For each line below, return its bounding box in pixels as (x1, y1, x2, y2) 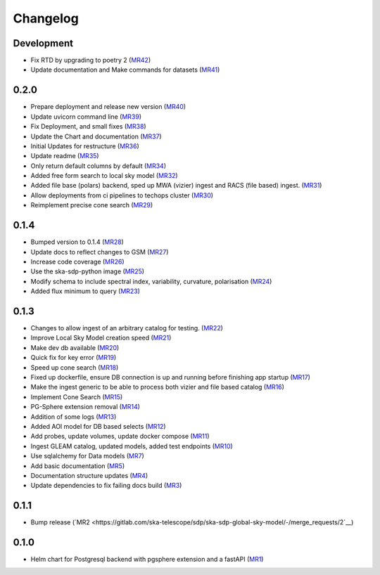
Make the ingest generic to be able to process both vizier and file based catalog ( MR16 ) (30, 383, 285, 392)
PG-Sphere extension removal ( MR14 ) (30, 403, 141, 411)
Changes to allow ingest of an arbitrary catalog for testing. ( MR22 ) (30, 324, 223, 332)
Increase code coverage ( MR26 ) (30, 257, 125, 266)
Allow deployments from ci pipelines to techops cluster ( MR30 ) (30, 190, 214, 200)
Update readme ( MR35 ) (30, 152, 99, 160)
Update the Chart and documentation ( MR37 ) (30, 132, 162, 141)
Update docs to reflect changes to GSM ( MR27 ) (30, 247, 169, 256)
